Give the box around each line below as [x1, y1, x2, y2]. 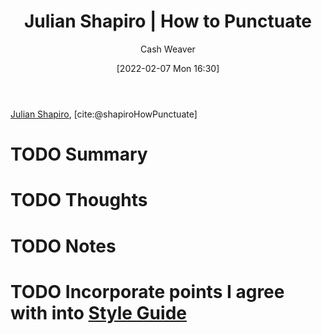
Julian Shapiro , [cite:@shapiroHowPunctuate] [10, 108, 198, 120]
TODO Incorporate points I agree [10, 280, 285, 303]
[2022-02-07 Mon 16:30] [116, 62, 220, 74]
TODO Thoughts [10, 189, 148, 212]
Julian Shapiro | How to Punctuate [23, 10, 313, 33]
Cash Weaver [140, 43, 196, 55]
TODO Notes [10, 235, 117, 257]
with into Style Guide [10, 301, 187, 324]
